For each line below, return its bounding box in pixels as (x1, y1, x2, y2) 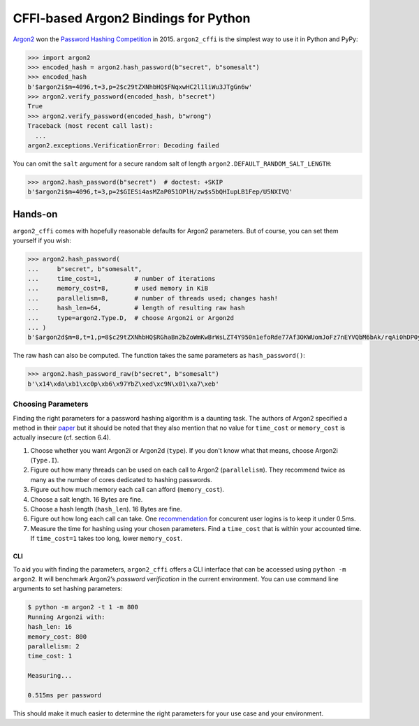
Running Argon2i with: (27, 613, 105, 621)
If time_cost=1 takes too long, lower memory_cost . (30, 535, 183, 543)
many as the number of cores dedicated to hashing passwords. (30, 475, 212, 484)
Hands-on (13, 208, 58, 220)
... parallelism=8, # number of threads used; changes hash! (27, 294, 279, 302)
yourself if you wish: (13, 236, 71, 245)
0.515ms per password (27, 691, 102, 699)
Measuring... (27, 671, 73, 680)
